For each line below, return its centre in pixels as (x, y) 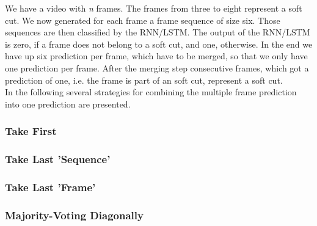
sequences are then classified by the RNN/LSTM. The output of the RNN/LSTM (158, 32)
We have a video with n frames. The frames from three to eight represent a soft (154, 8)
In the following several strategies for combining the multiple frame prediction (151, 92)
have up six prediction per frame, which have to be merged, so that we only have (156, 56)
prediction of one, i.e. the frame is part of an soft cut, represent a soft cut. (144, 80)
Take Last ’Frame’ (50, 187)
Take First (31, 131)
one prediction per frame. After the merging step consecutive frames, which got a (157, 67)
